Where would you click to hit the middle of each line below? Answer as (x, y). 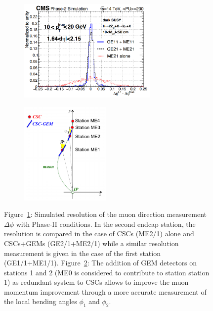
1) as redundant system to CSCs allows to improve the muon (96, 282)
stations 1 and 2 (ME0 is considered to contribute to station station (107, 272)
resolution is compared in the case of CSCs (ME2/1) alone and (99, 233)
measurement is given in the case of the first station (82, 253)
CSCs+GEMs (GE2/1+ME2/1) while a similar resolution (91, 243)
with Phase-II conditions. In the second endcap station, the (106, 224)
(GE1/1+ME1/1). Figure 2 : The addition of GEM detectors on (101, 263)
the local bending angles (41, 301)
